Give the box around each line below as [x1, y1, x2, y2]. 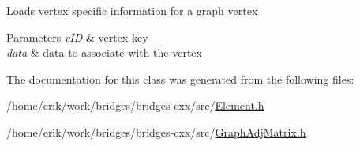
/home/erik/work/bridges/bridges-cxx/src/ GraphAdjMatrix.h [6, 123, 306, 140]
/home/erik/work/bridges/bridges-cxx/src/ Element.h [6, 97, 264, 114]
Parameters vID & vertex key [6, 28, 148, 45]
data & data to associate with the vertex [6, 44, 202, 61]
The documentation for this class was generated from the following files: [6, 70, 354, 87]
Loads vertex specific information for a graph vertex [6, 2, 258, 18]
